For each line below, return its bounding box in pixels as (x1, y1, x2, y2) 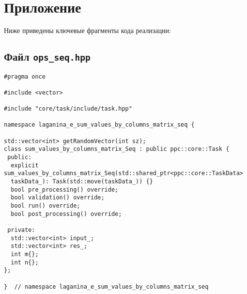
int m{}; (11, 250, 39, 258)
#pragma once (4, 73, 46, 80)
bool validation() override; (11, 194, 105, 201)
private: (7, 226, 35, 233)
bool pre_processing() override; (11, 186, 119, 193)
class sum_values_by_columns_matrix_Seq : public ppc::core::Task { (4, 146, 230, 153)
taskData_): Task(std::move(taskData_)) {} (11, 178, 153, 185)
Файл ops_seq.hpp (4, 49, 91, 64)
